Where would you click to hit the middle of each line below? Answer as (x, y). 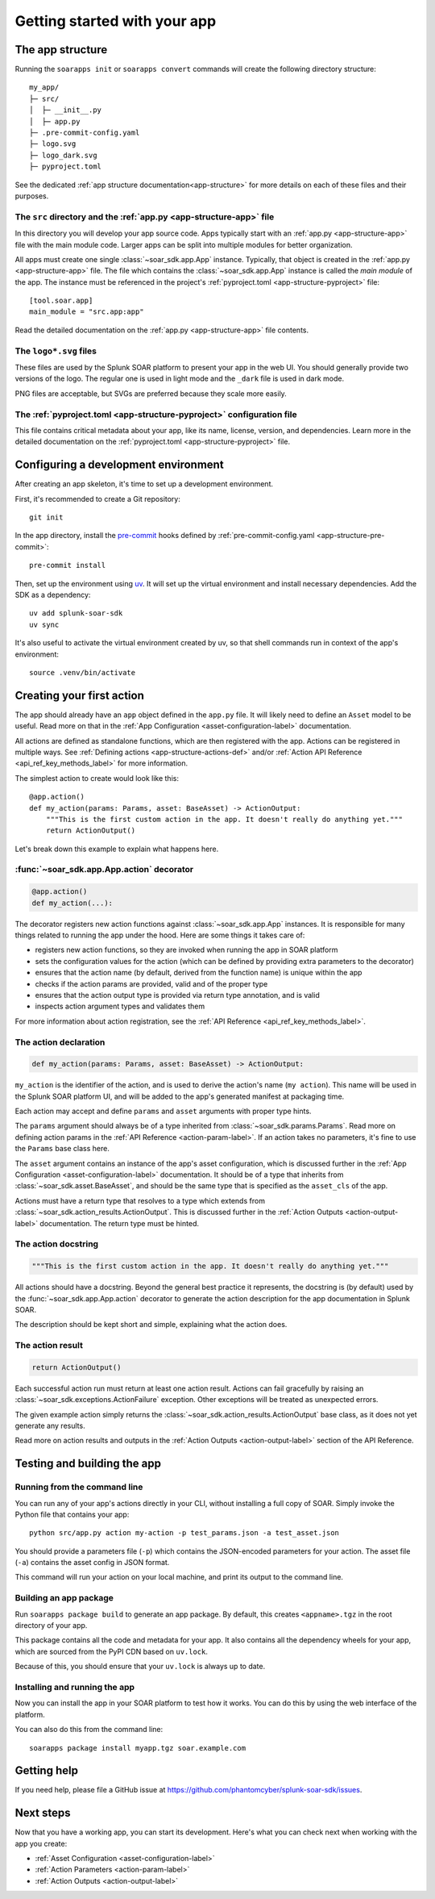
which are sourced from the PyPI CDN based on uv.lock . (112, 1651)
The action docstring (57, 1244)
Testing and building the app (88, 1464)
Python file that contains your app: (72, 1514)
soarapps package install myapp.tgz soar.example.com (137, 1748)
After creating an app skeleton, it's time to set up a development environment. (144, 484)
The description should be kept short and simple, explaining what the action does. (151, 1325)
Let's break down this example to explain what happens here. (117, 849)
